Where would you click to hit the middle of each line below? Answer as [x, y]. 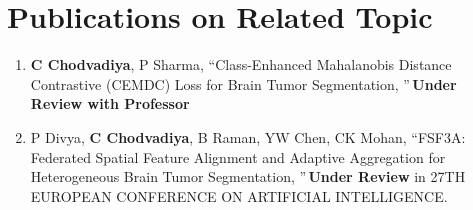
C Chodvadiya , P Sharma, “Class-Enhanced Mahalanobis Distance [241, 64]
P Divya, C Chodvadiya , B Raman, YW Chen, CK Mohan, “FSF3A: [248, 136]
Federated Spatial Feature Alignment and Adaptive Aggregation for [238, 156]
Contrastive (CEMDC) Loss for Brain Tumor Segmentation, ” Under [243, 83]
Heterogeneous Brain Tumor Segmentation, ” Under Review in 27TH [248, 176]
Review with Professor [110, 103]
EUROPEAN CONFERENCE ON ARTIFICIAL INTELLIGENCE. [239, 195]
